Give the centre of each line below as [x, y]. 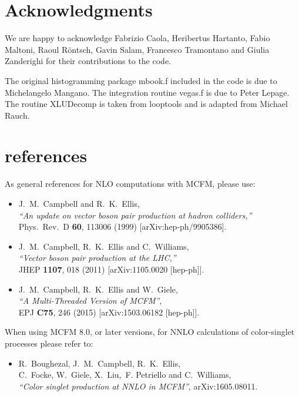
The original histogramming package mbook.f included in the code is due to [141, 80]
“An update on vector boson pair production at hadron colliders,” [135, 215]
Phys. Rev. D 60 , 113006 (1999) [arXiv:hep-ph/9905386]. [122, 226]
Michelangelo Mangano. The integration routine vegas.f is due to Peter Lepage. [147, 92]
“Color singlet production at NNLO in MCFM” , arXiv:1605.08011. [138, 386]
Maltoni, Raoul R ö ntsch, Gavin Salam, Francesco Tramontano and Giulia [137, 49]
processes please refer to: [49, 343]
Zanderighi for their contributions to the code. [88, 61]
